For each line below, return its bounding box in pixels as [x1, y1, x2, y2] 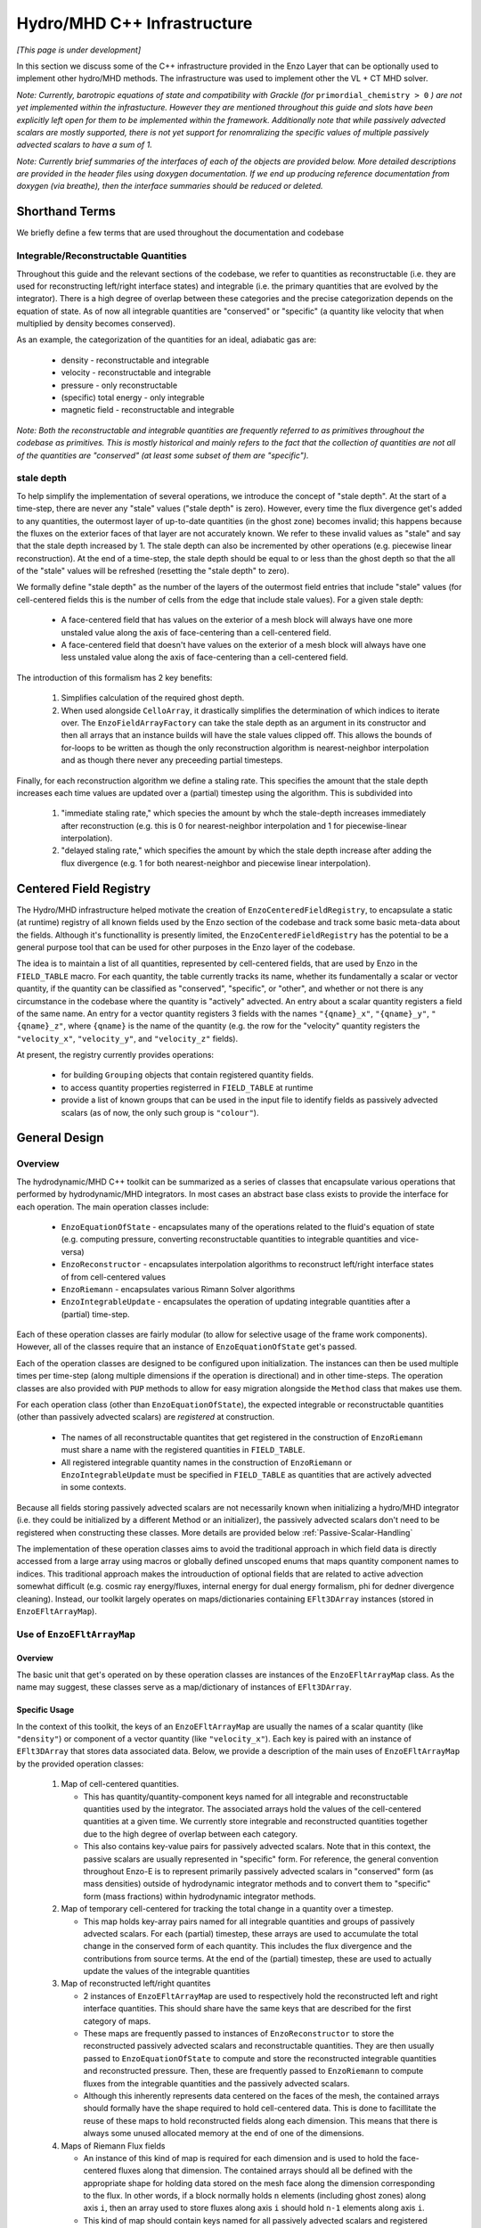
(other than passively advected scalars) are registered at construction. [16, 1412, 275, 1422]
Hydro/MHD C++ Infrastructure [16, 13, 253, 33]
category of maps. [83, 2015, 151, 2027]
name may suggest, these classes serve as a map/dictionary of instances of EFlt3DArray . [16, 1682, 352, 1692]
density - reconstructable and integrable [61, 355, 209, 365]
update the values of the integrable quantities [83, 1966, 250, 1977]
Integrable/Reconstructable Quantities [16, 250, 187, 262]
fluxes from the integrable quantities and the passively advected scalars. [83, 2077, 350, 2089]
